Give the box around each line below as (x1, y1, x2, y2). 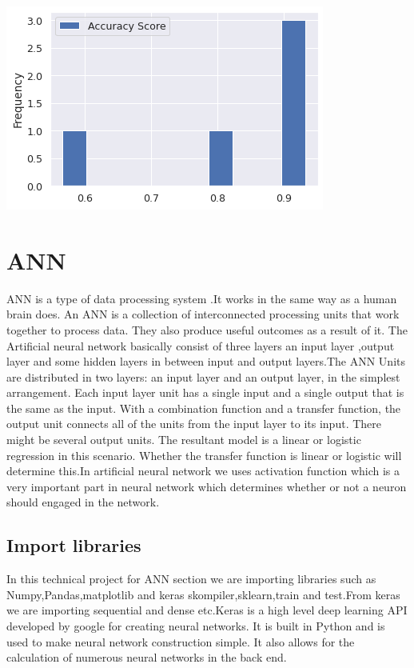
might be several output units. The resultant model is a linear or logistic (6, 431, 361, 448)
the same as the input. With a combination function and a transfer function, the (6, 399, 401, 416)
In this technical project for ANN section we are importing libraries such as (6, 570, 376, 587)
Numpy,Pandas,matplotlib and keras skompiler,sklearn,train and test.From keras (6, 586, 400, 602)
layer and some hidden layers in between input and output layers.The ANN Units (6, 353, 405, 370)
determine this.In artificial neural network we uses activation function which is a (6, 462, 400, 479)
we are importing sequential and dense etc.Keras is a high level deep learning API (6, 602, 408, 618)
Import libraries (6, 533, 141, 558)
